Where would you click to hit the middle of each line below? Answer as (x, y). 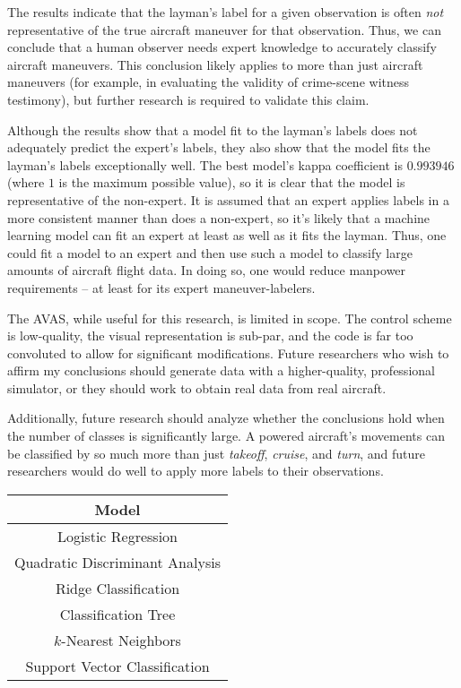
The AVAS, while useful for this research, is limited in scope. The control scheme (230, 318)
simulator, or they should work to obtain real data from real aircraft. (197, 387)
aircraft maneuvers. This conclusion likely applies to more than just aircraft (215, 64)
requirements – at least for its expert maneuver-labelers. (161, 287)
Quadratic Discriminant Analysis (117, 562)
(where (26, 182)
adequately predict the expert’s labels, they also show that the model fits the (219, 147)
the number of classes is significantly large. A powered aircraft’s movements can (226, 436)
